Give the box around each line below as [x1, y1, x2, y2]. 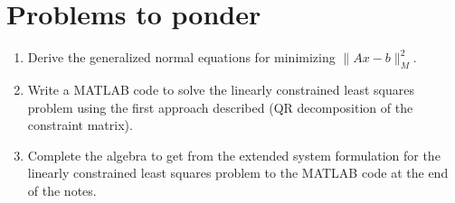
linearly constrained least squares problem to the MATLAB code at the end [27, 163, 449, 182]
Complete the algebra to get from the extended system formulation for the [27, 145, 441, 164]
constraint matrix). [27, 115, 133, 134]
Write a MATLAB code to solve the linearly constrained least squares [27, 79, 414, 98]
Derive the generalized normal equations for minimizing [27, 48, 336, 67]
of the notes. [27, 180, 97, 199]
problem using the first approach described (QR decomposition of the [27, 97, 413, 116]
